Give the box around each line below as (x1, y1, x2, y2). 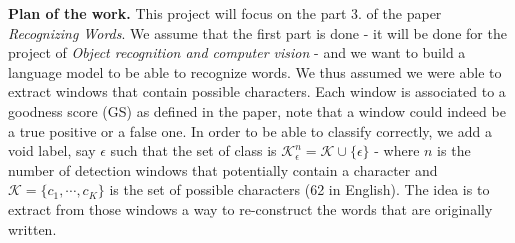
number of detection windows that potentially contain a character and (8, 159, 438, 180)
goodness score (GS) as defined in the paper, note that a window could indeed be (8, 100, 506, 121)
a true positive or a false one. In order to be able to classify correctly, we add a (8, 120, 492, 141)
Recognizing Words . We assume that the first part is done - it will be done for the (8, 22, 507, 43)
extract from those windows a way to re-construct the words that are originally (8, 198, 493, 219)
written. (8, 218, 57, 239)
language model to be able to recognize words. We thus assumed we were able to (8, 61, 502, 82)
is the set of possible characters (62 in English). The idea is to (109, 179, 490, 200)
